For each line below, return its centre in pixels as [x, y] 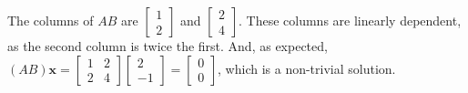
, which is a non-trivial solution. [307, 68]
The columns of [51, 20]
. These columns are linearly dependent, [350, 20]
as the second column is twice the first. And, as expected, [168, 46]
